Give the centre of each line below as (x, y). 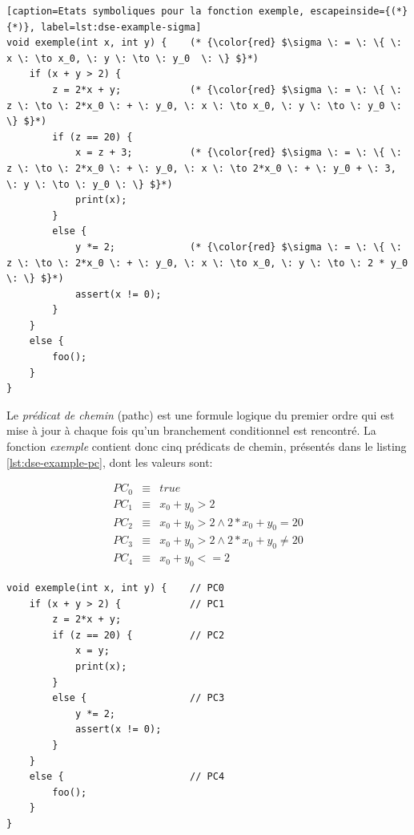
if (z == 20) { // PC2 (139, 635)
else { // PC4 (127, 777)
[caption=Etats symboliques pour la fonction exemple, (156, 11)
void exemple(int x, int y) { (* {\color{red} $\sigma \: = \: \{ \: (204, 43)
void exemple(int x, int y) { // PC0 (116, 588)
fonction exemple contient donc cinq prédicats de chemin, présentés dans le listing (207, 446)
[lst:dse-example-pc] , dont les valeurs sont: (110, 462)
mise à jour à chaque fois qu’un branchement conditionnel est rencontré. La (191, 430)
